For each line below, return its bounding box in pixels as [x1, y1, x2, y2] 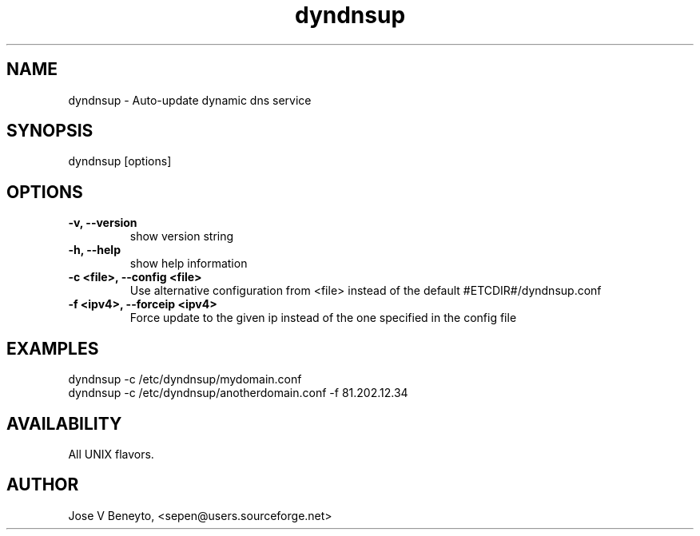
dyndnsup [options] [68, 154, 172, 169]
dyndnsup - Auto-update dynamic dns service [68, 93, 312, 107]
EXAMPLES [6, 338, 99, 359]
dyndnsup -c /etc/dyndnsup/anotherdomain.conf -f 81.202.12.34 [68, 386, 408, 400]
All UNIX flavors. [68, 447, 154, 461]
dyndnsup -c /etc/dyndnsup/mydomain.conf [68, 372, 302, 387]
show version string [129, 229, 234, 244]
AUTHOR [6, 474, 79, 495]
